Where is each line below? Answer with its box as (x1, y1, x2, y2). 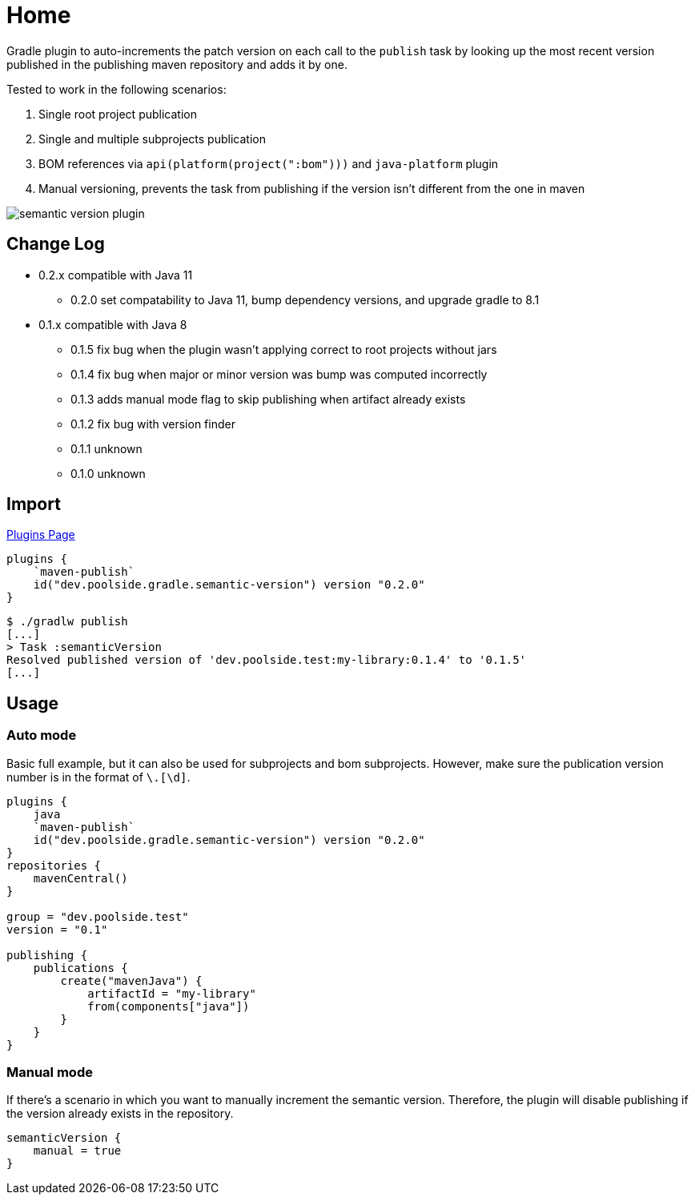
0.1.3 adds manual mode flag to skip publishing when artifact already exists (70, 392, 466, 406)
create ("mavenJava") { (60, 974, 203, 987)
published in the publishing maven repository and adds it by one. (6, 57, 347, 71)
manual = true (33, 1144, 122, 1158)
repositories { (6, 858, 102, 872)
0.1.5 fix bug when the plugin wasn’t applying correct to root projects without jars (70, 342, 497, 356)
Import (6, 494, 61, 515)
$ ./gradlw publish (6, 615, 128, 629)
